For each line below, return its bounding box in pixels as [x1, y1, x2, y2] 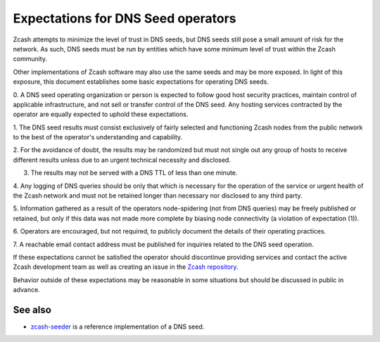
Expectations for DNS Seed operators [13, 11, 236, 26]
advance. [13, 286, 40, 294]
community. [13, 55, 47, 63]
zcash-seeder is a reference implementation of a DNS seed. [30, 322, 205, 331]
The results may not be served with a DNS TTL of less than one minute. [30, 169, 238, 177]
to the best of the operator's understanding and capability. [13, 133, 183, 141]
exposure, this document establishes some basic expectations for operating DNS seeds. [13, 77, 269, 86]
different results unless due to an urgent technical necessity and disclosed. [13, 156, 232, 164]
